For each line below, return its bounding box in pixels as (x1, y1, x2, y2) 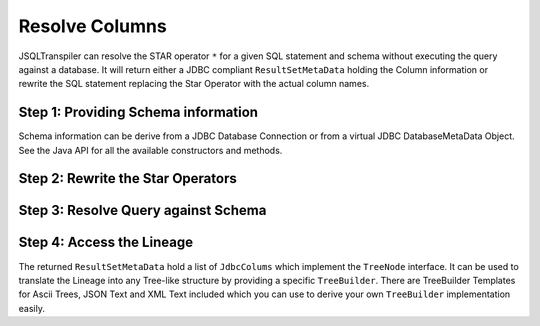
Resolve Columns (18, 15, 167, 37)
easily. (18, 302, 45, 314)
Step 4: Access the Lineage (18, 234, 194, 251)
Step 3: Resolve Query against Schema (18, 202, 267, 219)
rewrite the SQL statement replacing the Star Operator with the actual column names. (18, 78, 370, 90)
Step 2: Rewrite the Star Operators (18, 170, 237, 187)
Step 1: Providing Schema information (18, 104, 259, 121)
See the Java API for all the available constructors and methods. (18, 144, 283, 156)
